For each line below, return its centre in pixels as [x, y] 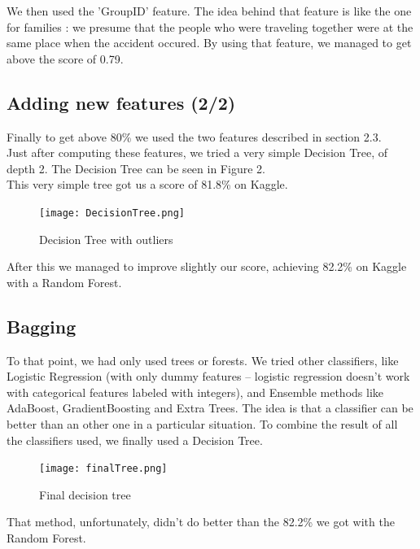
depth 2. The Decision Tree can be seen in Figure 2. [136, 168]
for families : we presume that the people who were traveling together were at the [210, 26]
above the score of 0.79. [65, 58]
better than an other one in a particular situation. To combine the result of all [202, 423]
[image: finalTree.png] [103, 469]
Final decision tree [85, 494]
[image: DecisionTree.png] [112, 213]
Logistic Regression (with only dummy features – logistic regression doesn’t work [208, 376]
